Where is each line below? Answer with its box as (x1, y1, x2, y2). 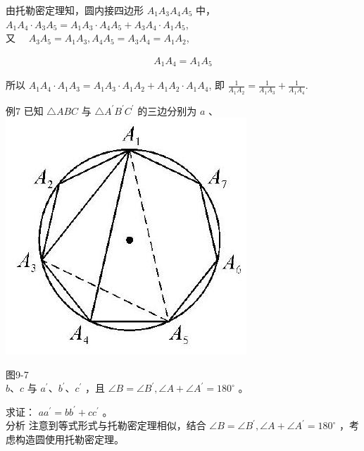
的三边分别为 (137, 103, 197, 118)
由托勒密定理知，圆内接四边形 (6, 3, 144, 17)
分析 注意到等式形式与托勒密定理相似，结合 (6, 418, 206, 433)
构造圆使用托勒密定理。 (15, 432, 124, 447)
